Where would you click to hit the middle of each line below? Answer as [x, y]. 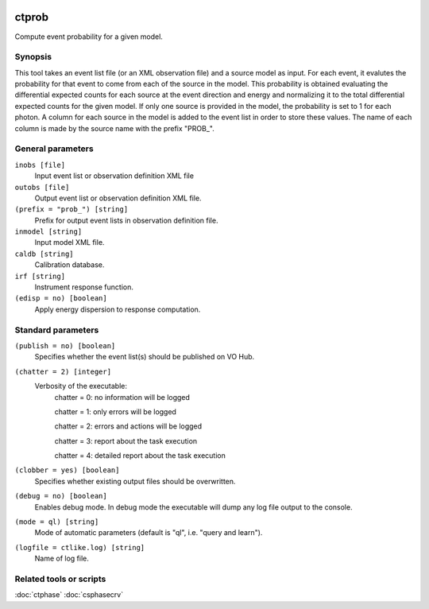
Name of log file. [62, 559]
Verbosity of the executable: [81, 386]
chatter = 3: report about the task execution [126, 440]
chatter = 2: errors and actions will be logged [128, 426]
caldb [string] [44, 254]
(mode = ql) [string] [57, 522]
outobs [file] [42, 187]
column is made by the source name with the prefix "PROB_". [114, 128]
